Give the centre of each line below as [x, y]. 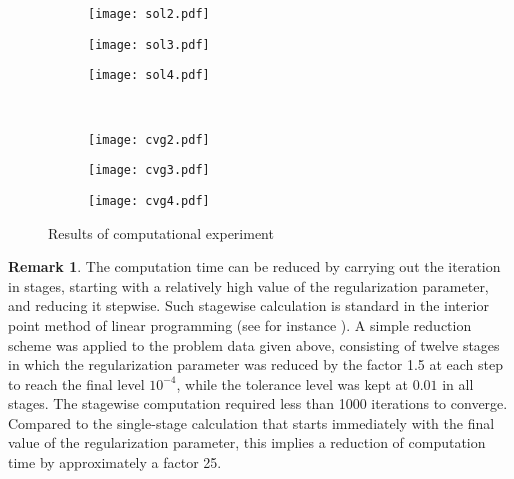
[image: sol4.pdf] [149, 75]
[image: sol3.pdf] [149, 44]
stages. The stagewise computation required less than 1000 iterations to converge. [258, 403]
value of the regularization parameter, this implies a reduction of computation [247, 442]
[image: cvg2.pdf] [149, 139]
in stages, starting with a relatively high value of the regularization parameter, [248, 285]
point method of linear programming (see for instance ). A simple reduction [240, 324]
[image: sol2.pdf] [149, 14]
